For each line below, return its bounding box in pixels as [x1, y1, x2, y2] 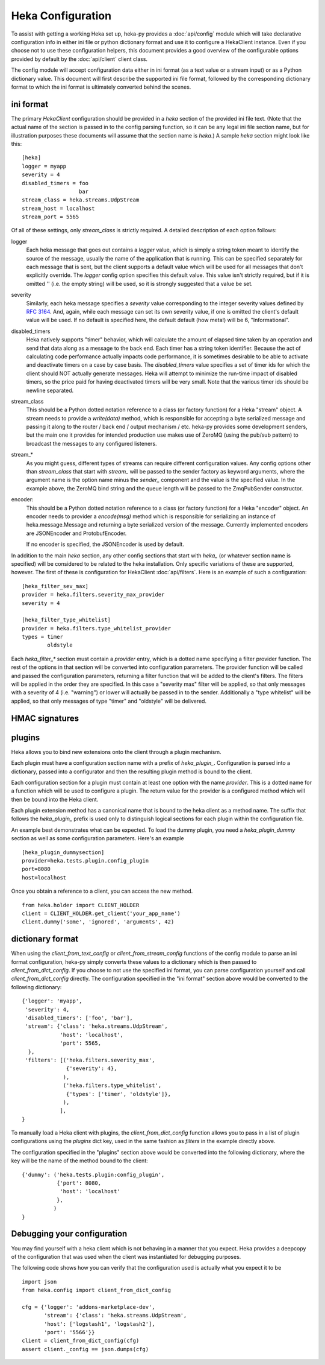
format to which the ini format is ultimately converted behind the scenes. [11, 83, 191, 90]
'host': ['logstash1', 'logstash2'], [44, 1320, 156, 1327]
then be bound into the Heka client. [11, 796, 99, 803]
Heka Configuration [11, 9, 111, 22]
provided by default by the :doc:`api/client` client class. [11, 55, 147, 63]
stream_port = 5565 [22, 214, 79, 220]
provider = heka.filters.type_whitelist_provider [22, 625, 172, 632]
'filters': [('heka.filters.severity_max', [25, 1056, 156, 1063]
